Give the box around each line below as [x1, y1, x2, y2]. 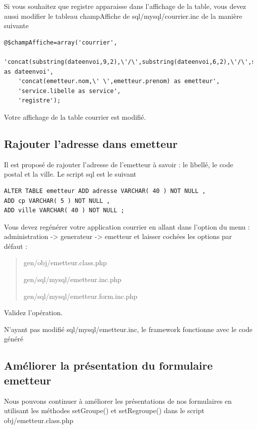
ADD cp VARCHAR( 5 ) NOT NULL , [4, 197, 110, 204]
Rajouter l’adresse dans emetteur [4, 136, 178, 151]
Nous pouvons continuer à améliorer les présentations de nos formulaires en [4, 395, 232, 406]
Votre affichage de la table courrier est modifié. [4, 111, 146, 122]
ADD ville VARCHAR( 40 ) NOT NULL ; [4, 207, 125, 214]
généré [4, 334, 23, 344]
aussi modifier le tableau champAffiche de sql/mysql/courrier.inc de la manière [4, 10, 242, 21]
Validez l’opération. [4, 307, 63, 318]
